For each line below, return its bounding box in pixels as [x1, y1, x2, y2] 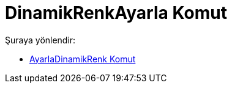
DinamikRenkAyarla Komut [5, 2, 227, 23]
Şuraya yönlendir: [5, 34, 76, 45]
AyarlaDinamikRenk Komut [29, 53, 136, 64]
